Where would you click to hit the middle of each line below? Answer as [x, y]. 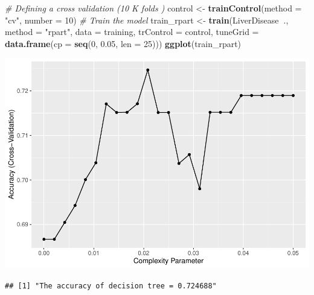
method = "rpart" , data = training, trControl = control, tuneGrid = [132, 32]
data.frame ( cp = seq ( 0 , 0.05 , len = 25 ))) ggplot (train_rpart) [123, 43]
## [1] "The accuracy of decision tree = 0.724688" [111, 286]
